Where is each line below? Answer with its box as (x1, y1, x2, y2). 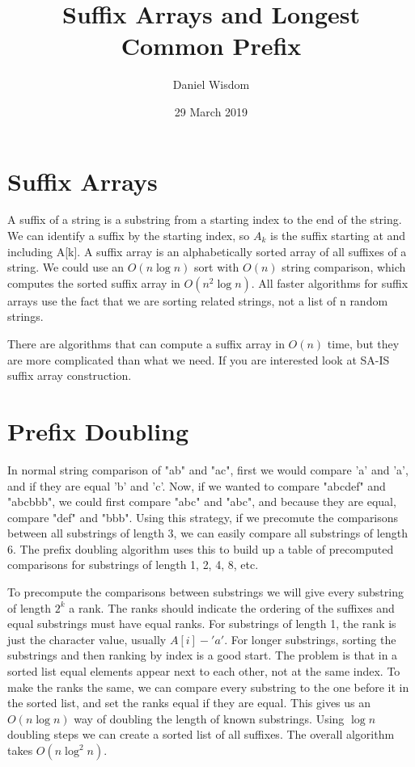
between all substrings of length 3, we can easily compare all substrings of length (7, 525, 408, 542)
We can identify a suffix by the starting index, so (7, 227, 250, 244)
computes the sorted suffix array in (7, 274, 180, 291)
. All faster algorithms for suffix (251, 274, 409, 291)
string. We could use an (7, 259, 125, 276)
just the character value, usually (7, 630, 167, 647)
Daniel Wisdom (172, 76, 250, 93)
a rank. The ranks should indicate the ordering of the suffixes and (69, 599, 395, 616)
